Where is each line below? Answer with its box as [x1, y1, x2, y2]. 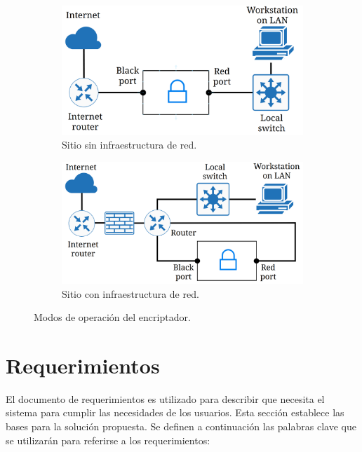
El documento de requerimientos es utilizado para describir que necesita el [6, 391, 325, 406]
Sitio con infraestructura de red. [62, 286, 199, 301]
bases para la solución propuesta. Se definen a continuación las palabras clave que [6, 419, 356, 434]
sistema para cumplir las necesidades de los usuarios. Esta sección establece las [6, 405, 344, 420]
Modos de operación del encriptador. [34, 310, 191, 324]
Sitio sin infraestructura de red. [62, 137, 197, 152]
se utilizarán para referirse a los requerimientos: [6, 432, 210, 447]
